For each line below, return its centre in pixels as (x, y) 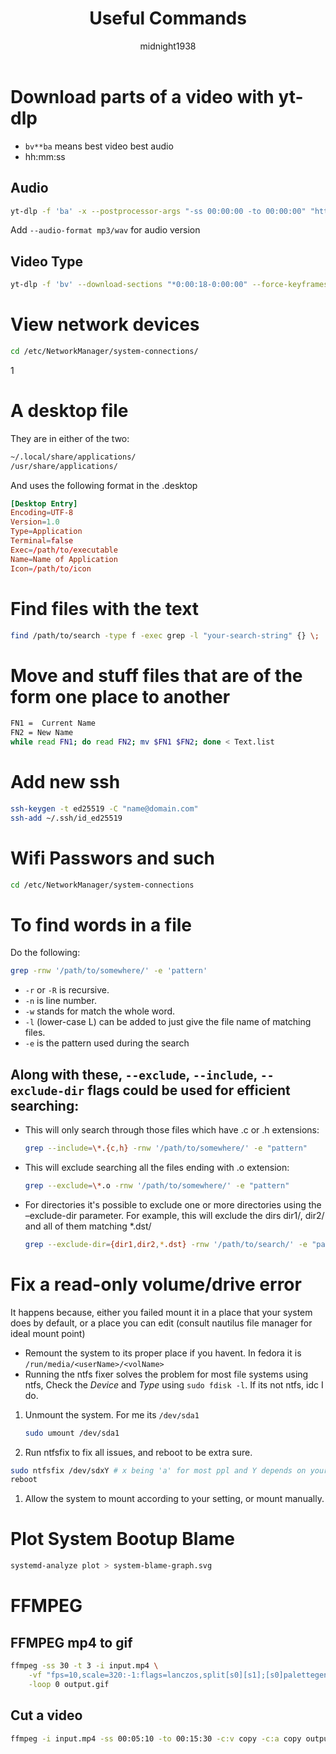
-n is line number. (60, 1001)
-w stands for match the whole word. (100, 1011)
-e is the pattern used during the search (107, 1043)
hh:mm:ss (45, 156)
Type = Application (46, 532)
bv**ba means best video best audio (99, 146)
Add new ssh (65, 782)
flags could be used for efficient (189, 1090)
